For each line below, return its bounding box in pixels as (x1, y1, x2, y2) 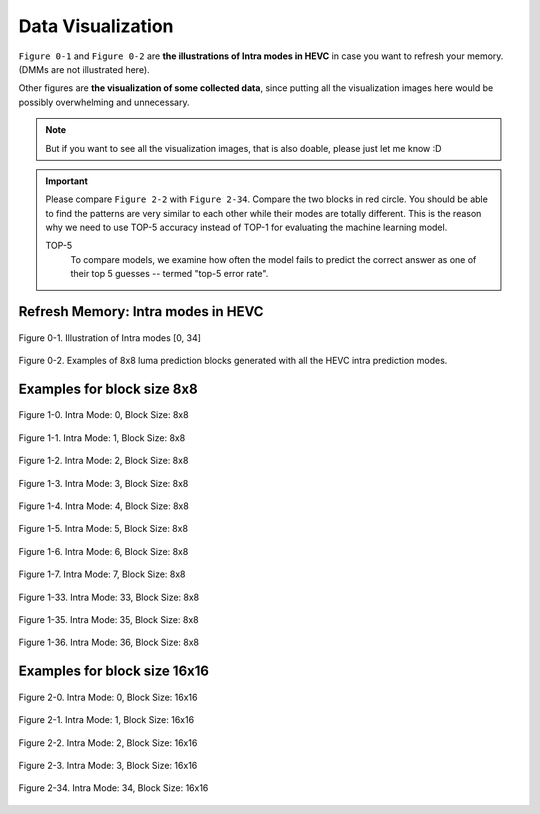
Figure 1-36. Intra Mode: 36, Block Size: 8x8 (18, 636, 200, 649)
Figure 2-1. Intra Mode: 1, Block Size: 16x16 (18, 714, 195, 726)
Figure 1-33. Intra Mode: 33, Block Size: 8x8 (18, 591, 200, 603)
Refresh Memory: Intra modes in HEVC (18, 303, 264, 320)
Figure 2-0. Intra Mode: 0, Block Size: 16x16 (18, 691, 198, 703)
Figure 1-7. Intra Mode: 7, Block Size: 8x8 (18, 568, 186, 580)
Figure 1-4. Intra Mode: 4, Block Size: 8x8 (18, 500, 189, 512)
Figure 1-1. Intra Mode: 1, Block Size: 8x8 (18, 431, 186, 444)
